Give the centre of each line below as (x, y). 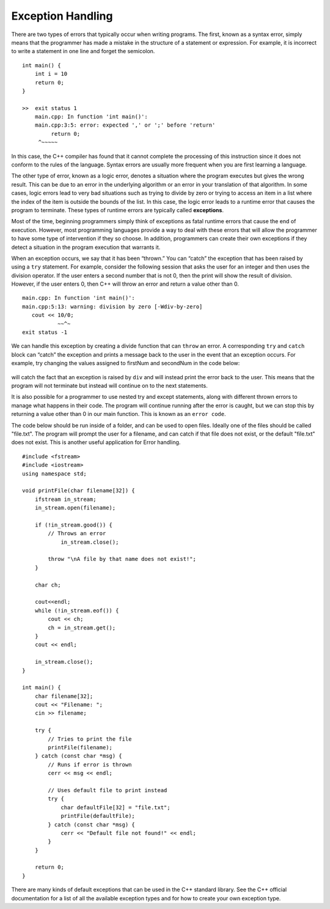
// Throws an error (77, 533)
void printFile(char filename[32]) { (79, 491)
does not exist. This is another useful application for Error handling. (96, 442)
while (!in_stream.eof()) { (77, 610)
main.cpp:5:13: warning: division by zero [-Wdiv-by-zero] (112, 306)
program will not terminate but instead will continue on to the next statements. (109, 386)
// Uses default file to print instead (108, 790)
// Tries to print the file (90, 739)
